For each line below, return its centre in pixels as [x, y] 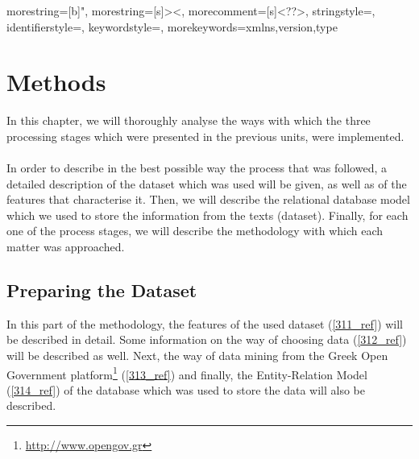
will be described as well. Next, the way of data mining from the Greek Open [197, 356]
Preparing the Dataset [102, 290]
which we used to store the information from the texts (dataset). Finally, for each [207, 215]
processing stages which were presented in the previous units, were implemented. [205, 136]
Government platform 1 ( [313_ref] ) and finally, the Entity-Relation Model [187, 373]
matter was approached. [66, 247]
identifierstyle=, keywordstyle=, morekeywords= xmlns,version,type [172, 26]
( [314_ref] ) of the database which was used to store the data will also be [186, 389]
